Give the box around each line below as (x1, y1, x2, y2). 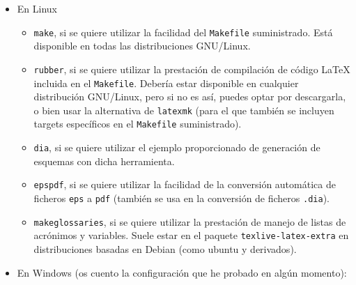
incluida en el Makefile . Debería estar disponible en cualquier (33, 75, 299, 90)
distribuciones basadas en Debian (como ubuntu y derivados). (33, 241, 297, 256)
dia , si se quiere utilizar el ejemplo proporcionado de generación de (33, 140, 320, 155)
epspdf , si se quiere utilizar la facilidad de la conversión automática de (33, 177, 336, 192)
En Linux (17, 1, 57, 15)
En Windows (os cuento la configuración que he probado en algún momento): (17, 265, 347, 279)
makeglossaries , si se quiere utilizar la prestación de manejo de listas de (33, 214, 346, 229)
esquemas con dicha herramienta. (33, 153, 175, 168)
